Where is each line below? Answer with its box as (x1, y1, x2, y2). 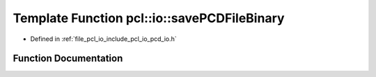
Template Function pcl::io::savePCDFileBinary (13, 10, 285, 26)
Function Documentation (13, 53, 123, 65)
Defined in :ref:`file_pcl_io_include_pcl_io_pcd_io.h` (30, 35, 177, 43)
